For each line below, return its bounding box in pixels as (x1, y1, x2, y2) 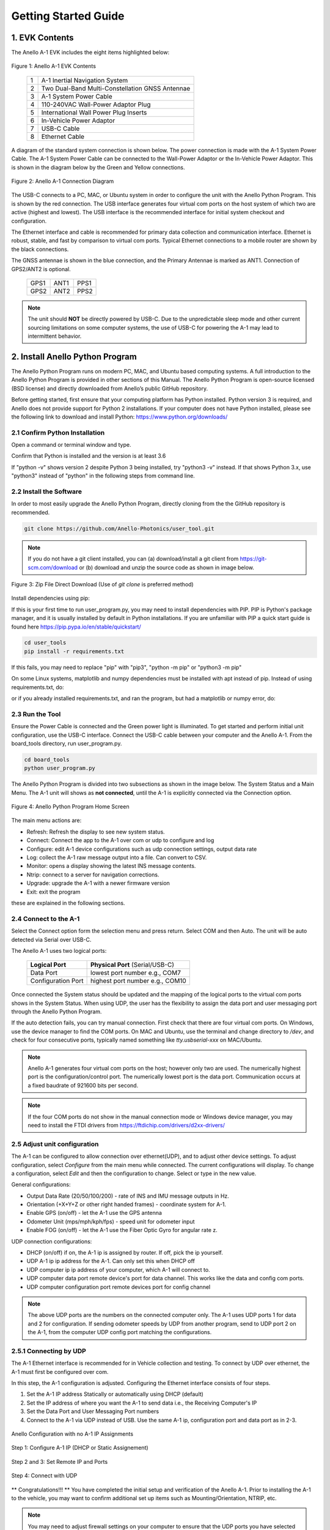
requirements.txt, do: (11, 683, 64, 691)
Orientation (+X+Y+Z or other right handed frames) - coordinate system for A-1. (26, 1201, 226, 1208)
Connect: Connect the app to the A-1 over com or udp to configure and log (26, 837, 215, 844)
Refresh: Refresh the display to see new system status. (26, 828, 165, 835)
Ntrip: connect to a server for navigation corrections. (26, 871, 159, 878)
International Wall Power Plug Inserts (41, 108, 147, 116)
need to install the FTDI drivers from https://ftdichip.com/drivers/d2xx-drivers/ (28, 1122, 226, 1129)
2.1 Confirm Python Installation (11, 428, 105, 437)
